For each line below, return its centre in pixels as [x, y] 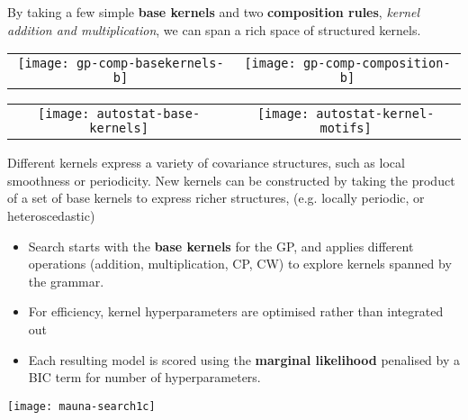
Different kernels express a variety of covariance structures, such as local [206, 163]
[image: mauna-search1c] [81, 406]
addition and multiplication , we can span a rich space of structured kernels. [214, 29]
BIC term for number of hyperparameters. [144, 377]
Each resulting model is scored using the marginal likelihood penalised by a [244, 359]
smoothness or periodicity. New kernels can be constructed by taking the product [231, 180]
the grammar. [66, 281]
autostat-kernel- [375, 114]
